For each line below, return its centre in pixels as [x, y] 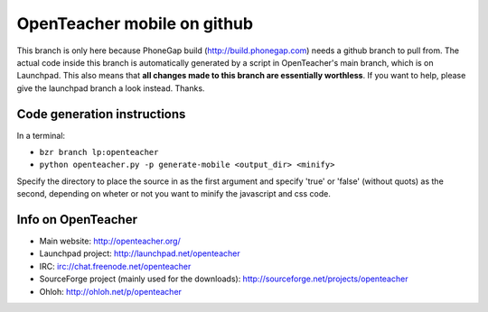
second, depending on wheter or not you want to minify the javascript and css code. [174, 194]
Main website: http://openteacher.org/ [110, 241]
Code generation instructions [101, 114]
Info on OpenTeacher [77, 220]
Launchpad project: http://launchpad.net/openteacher [140, 253]
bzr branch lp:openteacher [99, 152]
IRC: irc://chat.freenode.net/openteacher [115, 266]
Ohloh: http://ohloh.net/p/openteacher [111, 291]
